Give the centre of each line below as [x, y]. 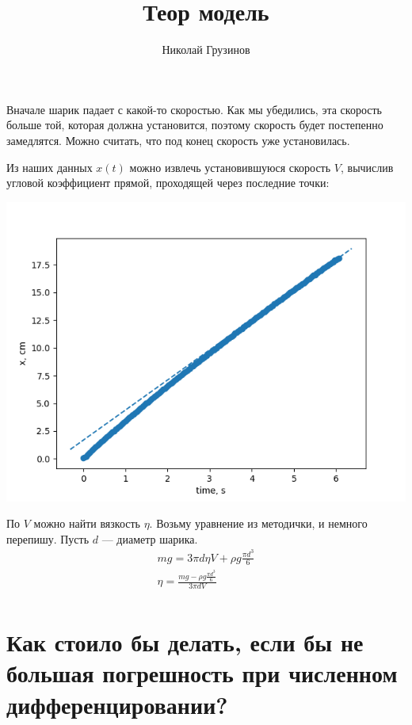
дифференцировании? [117, 704]
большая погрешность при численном [202, 673]
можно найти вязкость [87, 523]
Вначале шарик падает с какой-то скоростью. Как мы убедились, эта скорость [194, 109]
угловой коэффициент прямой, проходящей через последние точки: [168, 183]
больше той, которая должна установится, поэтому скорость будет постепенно [195, 125]
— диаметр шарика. [150, 538]
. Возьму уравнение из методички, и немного [258, 523]
